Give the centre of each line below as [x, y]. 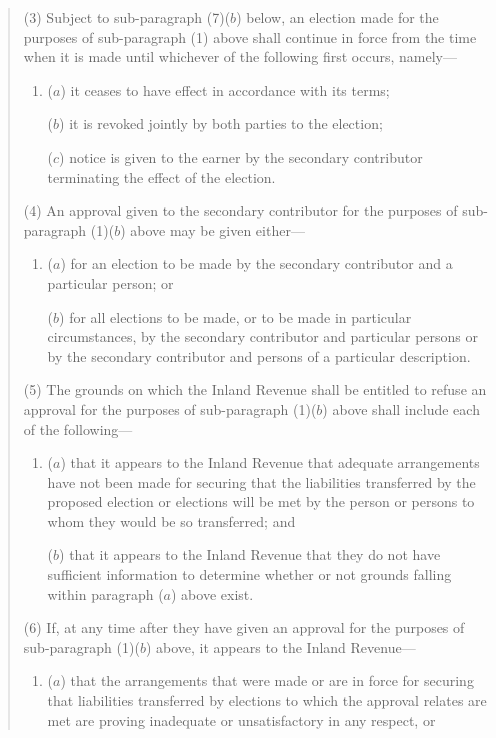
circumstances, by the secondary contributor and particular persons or [263, 336]
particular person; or [110, 282]
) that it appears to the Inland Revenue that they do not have [250, 554]
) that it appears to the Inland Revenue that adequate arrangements [270, 462]
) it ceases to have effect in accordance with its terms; [225, 89]
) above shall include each [401, 408]
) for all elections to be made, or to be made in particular [235, 316]
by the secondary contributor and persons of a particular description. [259, 355]
